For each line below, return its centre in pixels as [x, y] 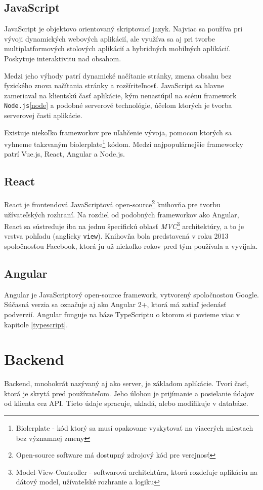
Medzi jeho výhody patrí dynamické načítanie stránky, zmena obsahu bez [118, 75]
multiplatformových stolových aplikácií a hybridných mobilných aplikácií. [118, 48]
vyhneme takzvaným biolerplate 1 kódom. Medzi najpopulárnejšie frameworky [124, 143]
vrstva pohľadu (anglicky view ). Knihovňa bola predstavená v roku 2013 [116, 236]
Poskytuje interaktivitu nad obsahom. [63, 58]
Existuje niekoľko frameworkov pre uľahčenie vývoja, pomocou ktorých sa [118, 132]
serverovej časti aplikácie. [43, 115]
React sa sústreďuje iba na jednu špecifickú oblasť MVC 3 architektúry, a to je [124, 225]
